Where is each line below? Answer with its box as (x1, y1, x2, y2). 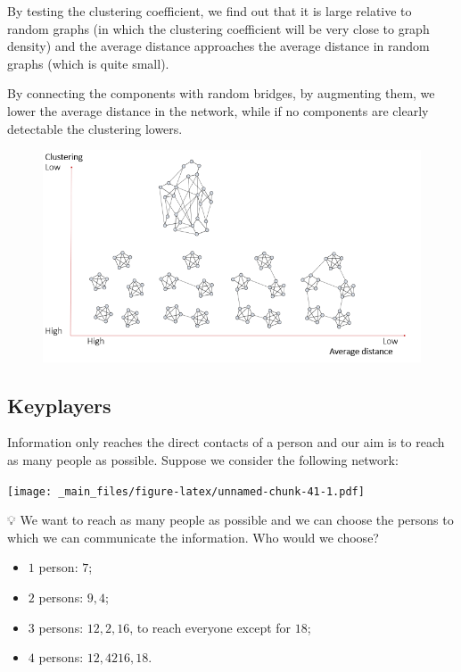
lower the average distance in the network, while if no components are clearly (7, 101, 429, 120)
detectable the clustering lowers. (7, 119, 183, 137)
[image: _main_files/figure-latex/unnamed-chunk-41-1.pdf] (7, 485, 365, 498)
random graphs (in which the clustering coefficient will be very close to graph (7, 19, 430, 37)
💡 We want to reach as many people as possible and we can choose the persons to (7, 510, 454, 529)
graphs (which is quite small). (7, 54, 169, 72)
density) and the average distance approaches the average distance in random (7, 37, 430, 55)
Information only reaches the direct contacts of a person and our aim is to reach (7, 433, 445, 452)
